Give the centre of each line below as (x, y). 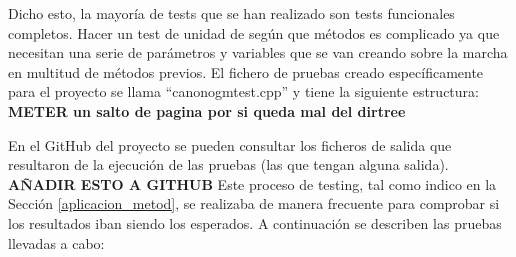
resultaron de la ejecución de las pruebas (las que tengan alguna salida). (228, 164)
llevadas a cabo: (56, 242)
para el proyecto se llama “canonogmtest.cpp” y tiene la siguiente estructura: (243, 91)
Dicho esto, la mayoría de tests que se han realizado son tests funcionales (231, 13)
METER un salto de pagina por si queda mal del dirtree (207, 110)
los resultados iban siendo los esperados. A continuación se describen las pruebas (255, 222)
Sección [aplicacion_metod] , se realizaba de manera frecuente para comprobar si (254, 203)
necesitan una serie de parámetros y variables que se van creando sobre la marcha (258, 52)
